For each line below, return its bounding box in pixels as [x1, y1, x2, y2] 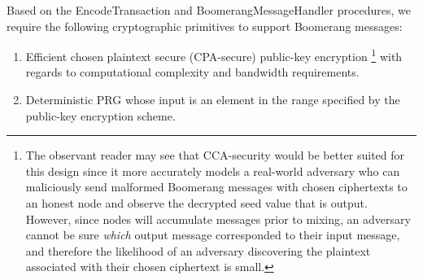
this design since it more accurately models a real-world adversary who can [25, 162, 400, 179]
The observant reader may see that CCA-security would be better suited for [25, 147, 405, 164]
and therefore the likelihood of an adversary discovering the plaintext [25, 242, 371, 259]
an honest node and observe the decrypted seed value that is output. [25, 195, 368, 211]
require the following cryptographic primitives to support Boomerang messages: [7, 17, 403, 34]
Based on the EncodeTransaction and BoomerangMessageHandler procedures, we [7, 2, 412, 18]
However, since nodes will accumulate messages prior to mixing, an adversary [25, 210, 411, 227]
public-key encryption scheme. [25, 107, 176, 124]
